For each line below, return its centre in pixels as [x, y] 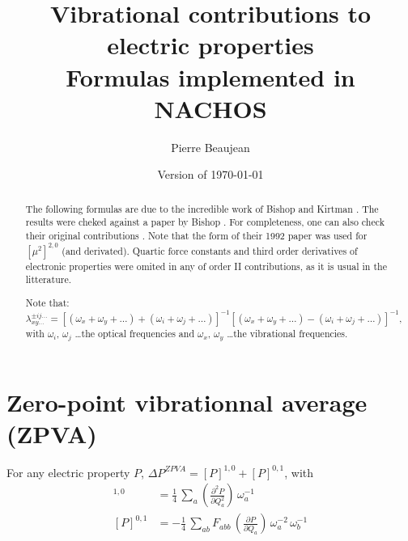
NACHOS [210, 108]
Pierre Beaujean [210, 147]
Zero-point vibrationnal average [187, 402]
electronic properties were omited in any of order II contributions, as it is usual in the [206, 266]
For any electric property [68, 472]
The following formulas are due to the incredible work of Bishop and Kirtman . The [202, 208]
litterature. [49, 279]
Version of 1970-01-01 [210, 174]
